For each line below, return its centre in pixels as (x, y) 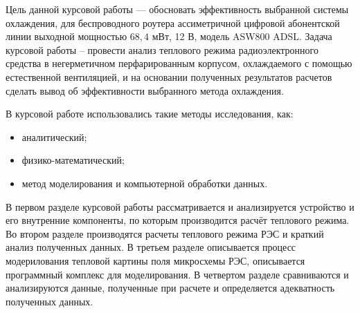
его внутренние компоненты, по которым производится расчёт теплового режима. (178, 220)
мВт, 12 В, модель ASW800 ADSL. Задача (242, 36)
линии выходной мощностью (66, 36)
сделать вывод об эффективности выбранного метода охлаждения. (145, 90)
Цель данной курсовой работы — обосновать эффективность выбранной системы (177, 9)
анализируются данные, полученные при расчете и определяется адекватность (170, 288)
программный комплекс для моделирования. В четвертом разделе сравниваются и (177, 274)
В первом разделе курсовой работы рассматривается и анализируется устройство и (180, 206)
